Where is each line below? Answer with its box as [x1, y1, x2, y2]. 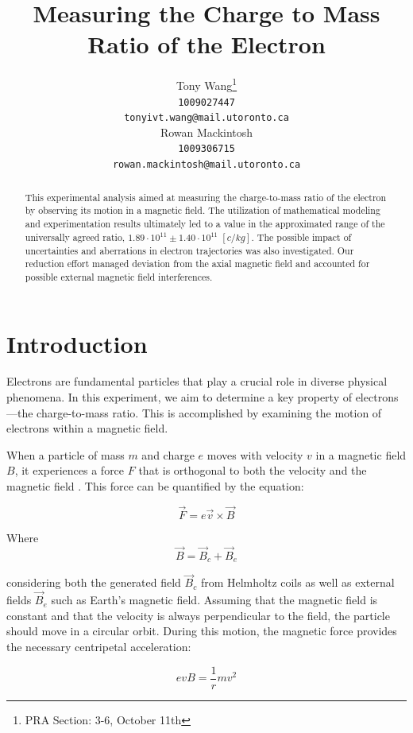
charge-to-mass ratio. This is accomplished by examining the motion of [37, 404, 382, 421]
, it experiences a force [14, 462, 125, 479]
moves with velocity [206, 446, 303, 463]
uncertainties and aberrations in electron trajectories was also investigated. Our [25, 243, 354, 257]
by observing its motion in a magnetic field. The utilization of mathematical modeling [25, 204, 380, 217]
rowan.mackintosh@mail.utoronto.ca [112, 159, 301, 171]
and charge [141, 446, 195, 463]
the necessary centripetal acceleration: [6, 638, 191, 654]
